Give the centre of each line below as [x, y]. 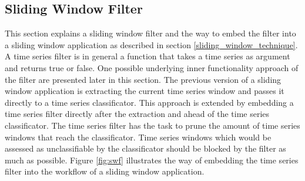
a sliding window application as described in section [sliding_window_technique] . [151, 44]
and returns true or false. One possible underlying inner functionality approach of [152, 67]
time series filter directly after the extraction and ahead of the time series [137, 114]
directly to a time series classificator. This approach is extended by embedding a [149, 102]
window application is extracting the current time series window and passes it [145, 91]
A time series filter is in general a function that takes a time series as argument [148, 56]
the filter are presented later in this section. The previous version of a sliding [143, 79]
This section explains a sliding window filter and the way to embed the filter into [150, 33]
